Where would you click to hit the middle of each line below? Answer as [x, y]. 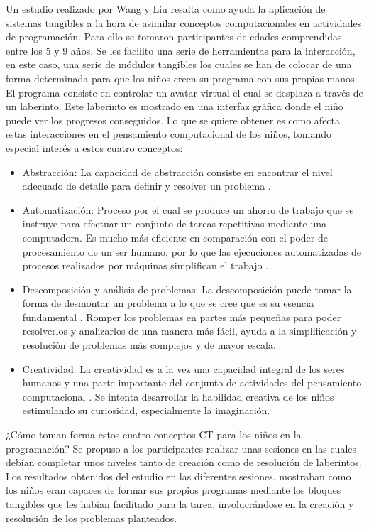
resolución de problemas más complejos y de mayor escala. [149, 345]
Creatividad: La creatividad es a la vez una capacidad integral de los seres [183, 368]
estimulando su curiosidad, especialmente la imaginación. [146, 410]
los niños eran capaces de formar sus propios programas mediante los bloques [174, 490]
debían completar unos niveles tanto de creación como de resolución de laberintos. [184, 462]
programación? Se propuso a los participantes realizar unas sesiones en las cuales [181, 448]
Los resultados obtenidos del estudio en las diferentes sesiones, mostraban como [178, 476]
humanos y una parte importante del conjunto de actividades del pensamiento [192, 383]
